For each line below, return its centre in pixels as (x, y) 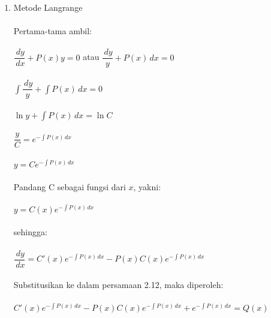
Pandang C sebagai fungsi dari (70, 186)
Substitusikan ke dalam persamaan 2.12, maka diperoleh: (118, 285)
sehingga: (30, 232)
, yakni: (147, 186)
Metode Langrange (48, 7)
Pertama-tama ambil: (52, 31)
